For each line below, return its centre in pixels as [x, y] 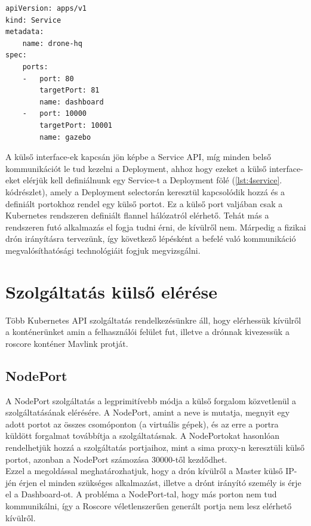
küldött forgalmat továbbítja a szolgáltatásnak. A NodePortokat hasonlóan [143, 436]
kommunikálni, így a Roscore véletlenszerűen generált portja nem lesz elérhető [149, 505]
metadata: [25, 32]
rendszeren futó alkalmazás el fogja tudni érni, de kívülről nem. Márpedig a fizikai [156, 227]
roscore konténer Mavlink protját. [67, 343]
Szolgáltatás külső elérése [111, 291]
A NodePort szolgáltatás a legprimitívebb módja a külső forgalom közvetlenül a [151, 400]
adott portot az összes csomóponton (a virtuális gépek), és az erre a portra [142, 424]
